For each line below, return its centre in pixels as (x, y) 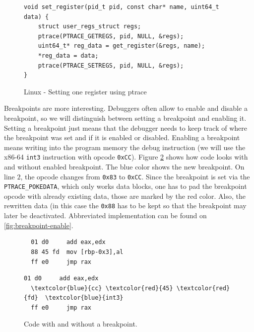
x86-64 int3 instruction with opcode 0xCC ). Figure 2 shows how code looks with (126, 157)
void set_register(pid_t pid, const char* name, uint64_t (122, 7)
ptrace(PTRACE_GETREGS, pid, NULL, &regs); (111, 36)
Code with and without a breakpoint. (81, 324)
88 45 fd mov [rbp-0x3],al (77, 252)
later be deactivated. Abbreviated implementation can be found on (105, 215)
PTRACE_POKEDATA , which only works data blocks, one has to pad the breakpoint (126, 186)
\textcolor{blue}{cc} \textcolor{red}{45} (102, 288)
